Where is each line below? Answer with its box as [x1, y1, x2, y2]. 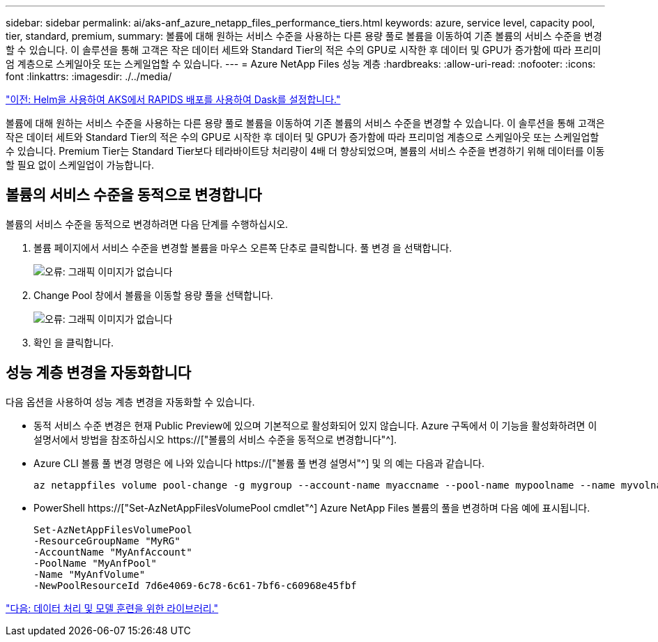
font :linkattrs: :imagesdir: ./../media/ [6, 70, 172, 82]
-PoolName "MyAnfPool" [33, 557, 158, 569]
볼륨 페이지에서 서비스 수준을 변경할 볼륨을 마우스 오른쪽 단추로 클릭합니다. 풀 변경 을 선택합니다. [33, 241, 452, 254]
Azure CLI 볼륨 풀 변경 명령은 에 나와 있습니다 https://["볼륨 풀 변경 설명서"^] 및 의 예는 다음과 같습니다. [33, 457, 485, 469]
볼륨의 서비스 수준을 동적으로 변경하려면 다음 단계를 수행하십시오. [6, 217, 289, 230]
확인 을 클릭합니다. [33, 336, 114, 349]
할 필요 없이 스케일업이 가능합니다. [6, 159, 154, 171]
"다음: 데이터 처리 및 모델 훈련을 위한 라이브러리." [6, 602, 219, 614]
